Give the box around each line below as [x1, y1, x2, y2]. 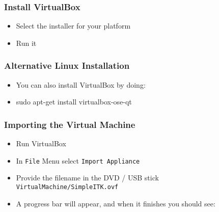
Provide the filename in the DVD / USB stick [16, 172, 159, 183]
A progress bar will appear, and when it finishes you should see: [16, 198, 215, 208]
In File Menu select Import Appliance [16, 155, 140, 166]
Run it [16, 37, 37, 48]
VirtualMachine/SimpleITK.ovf [16, 183, 119, 191]
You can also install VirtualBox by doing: [16, 79, 146, 90]
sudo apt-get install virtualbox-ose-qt [16, 96, 132, 107]
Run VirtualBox [16, 138, 66, 149]
